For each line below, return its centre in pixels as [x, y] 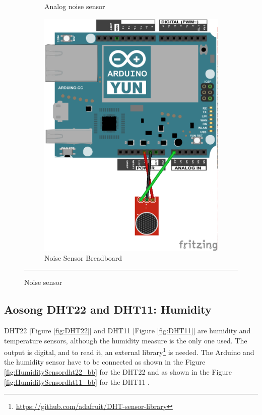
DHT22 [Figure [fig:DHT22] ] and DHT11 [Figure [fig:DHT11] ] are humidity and [127, 331]
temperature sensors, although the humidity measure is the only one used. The [126, 340]
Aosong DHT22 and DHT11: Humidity [108, 309]
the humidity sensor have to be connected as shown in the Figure [105, 362]
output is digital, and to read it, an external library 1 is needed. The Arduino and [129, 351]
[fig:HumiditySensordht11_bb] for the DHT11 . [77, 381]
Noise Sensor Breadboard [83, 257]
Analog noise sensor [75, 6]
